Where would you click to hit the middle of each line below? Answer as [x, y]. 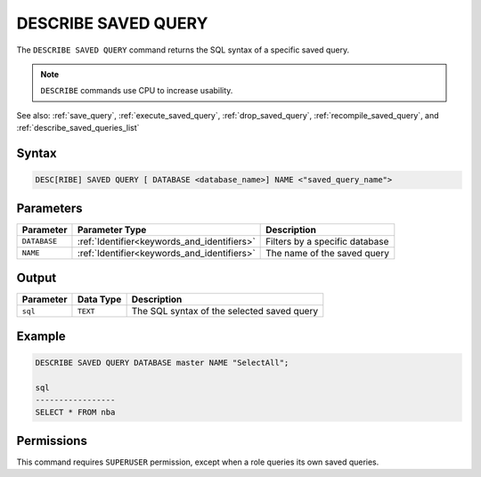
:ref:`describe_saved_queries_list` [78, 128]
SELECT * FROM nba [75, 412]
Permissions [52, 441]
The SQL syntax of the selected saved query [225, 311]
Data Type [99, 300]
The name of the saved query [327, 253]
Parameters [49, 208]
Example [41, 336]
